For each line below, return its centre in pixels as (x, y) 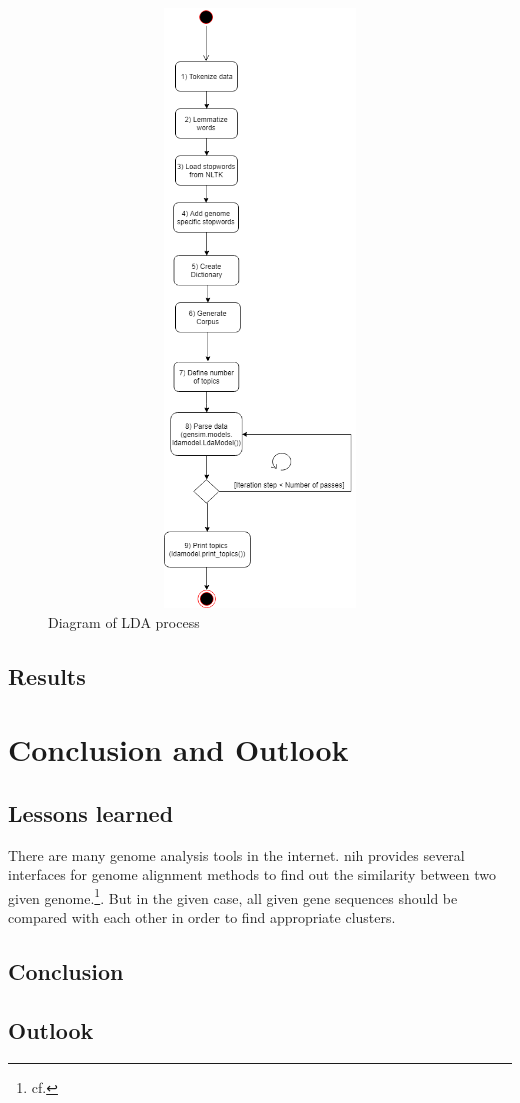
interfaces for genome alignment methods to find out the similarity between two (252, 874)
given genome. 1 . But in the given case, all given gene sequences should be (233, 896)
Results (47, 675)
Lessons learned (91, 812)
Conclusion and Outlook (178, 749)
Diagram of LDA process (124, 621)
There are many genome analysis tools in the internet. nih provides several (236, 854)
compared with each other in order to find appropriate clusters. (202, 916)
